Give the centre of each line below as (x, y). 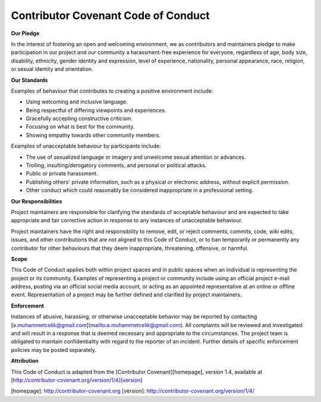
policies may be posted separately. (54, 350)
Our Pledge (25, 33)
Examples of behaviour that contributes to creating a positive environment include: (112, 91)
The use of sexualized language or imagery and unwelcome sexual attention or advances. (136, 157)
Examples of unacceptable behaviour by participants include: (86, 146)
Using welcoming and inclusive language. (77, 102)
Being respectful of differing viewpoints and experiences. (96, 110)
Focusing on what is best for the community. (80, 127)
